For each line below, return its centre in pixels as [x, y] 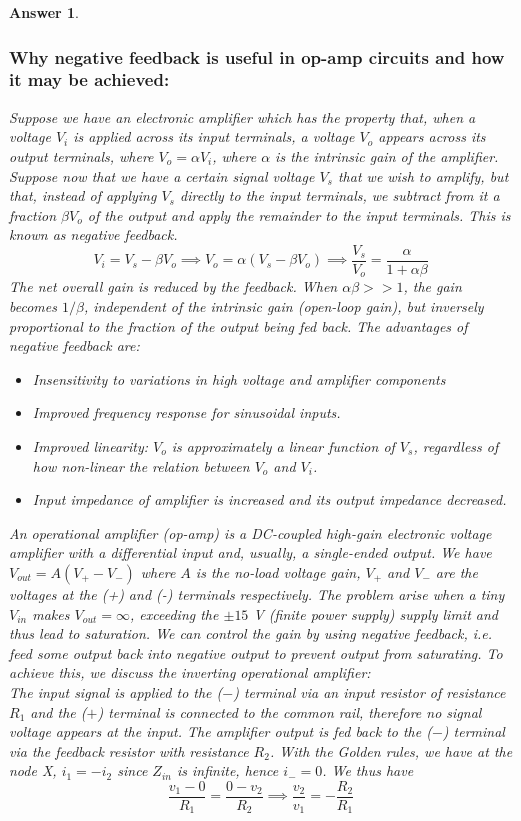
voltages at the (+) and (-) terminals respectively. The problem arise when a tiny [257, 593]
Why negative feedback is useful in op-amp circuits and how [257, 56]
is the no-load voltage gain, [278, 571]
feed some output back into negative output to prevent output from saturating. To [256, 652]
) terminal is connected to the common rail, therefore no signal [289, 711]
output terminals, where [81, 155]
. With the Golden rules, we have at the [391, 750]
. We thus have [368, 770]
